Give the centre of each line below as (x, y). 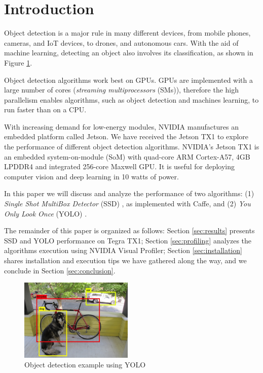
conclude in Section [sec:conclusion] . (60, 270)
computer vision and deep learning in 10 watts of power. (91, 176)
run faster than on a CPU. (45, 110)
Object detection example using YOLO (85, 365)
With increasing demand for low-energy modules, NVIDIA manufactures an (121, 126)
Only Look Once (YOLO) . (46, 213)
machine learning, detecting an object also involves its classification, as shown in (129, 53)
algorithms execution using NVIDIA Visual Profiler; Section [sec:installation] (123, 250)
